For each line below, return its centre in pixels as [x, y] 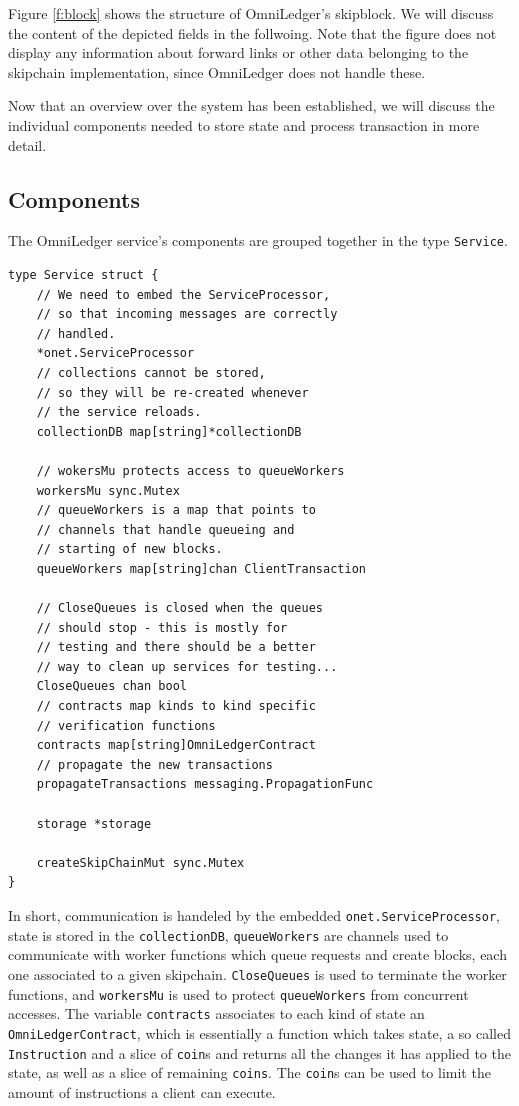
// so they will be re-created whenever [172, 392]
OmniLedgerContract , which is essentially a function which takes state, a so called [259, 1032]
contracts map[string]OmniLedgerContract [176, 745]
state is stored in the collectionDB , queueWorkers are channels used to [228, 934]
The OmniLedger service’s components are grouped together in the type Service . [258, 240]
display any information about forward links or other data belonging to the [238, 52]
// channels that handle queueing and [165, 529]
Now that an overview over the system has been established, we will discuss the [251, 105]
